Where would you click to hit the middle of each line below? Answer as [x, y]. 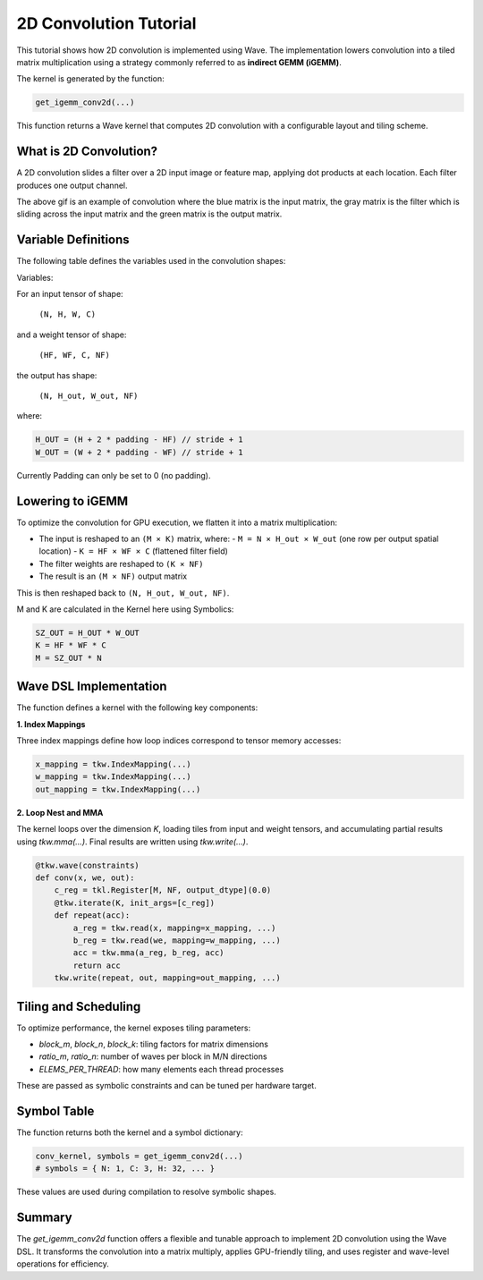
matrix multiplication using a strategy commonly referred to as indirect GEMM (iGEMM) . [179, 62]
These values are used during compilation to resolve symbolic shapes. [146, 1192]
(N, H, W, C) [68, 314]
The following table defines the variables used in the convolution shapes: [151, 261]
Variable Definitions [73, 240]
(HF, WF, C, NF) [75, 355]
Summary [44, 1218]
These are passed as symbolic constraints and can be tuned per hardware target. [166, 1086]
